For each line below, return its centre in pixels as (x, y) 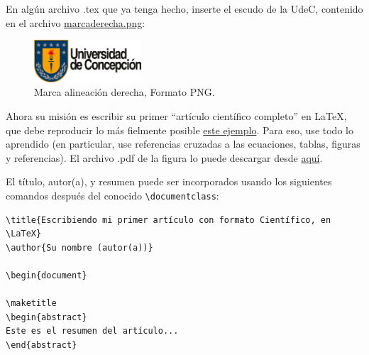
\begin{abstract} (46, 317)
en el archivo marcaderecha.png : (76, 22)
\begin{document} (46, 275)
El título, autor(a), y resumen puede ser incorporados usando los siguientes (169, 181)
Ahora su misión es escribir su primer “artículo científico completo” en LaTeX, (176, 115)
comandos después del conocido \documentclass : (112, 195)
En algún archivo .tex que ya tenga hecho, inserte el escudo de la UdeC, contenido (184, 9)
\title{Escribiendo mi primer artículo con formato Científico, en (169, 220)
